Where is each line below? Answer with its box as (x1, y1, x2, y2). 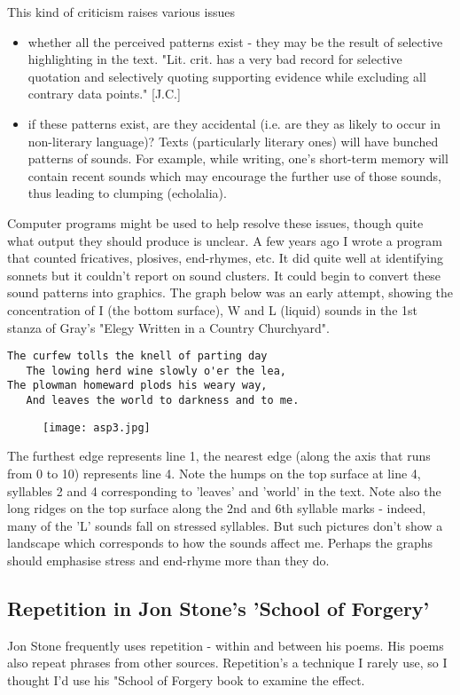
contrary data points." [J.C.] (27, 84, 181, 103)
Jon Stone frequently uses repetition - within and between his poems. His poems (7, 636, 444, 654)
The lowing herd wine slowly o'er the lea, (26, 364, 286, 377)
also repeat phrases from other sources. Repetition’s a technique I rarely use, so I (7, 653, 448, 672)
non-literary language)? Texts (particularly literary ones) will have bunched (27, 131, 439, 150)
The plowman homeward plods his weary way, (7, 379, 268, 392)
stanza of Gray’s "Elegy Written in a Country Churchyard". (7, 318, 330, 336)
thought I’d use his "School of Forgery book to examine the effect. (7, 670, 365, 689)
